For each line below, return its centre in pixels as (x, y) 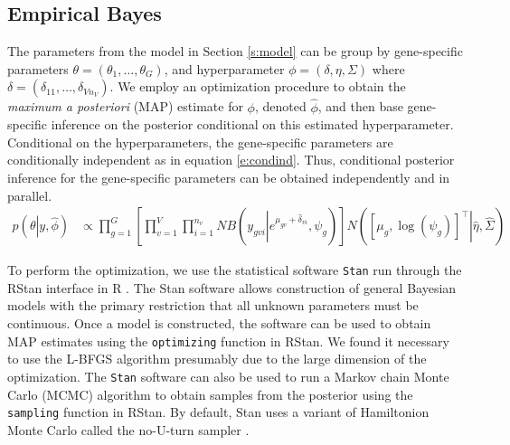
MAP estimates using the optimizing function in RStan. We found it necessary (228, 341)
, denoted (280, 106)
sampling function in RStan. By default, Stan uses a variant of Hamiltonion (218, 412)
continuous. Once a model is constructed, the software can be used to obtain (219, 323)
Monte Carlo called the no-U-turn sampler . (128, 429)
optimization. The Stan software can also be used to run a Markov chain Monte (228, 376)
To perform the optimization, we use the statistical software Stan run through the (235, 270)
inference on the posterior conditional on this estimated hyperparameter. (252, 124)
